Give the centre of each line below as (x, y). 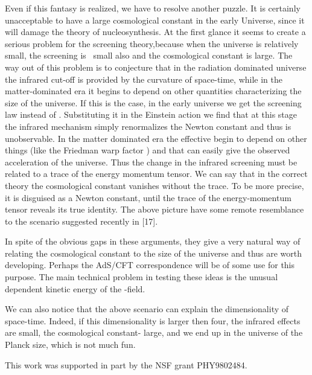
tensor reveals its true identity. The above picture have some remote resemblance (154, 209)
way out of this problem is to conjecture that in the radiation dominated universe (156, 67)
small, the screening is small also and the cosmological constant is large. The (149, 55)
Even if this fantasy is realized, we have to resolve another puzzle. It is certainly (153, 8)
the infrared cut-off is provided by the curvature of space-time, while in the (144, 79)
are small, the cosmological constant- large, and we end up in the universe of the (154, 332)
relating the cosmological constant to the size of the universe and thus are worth (154, 253)
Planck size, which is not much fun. (70, 345)
